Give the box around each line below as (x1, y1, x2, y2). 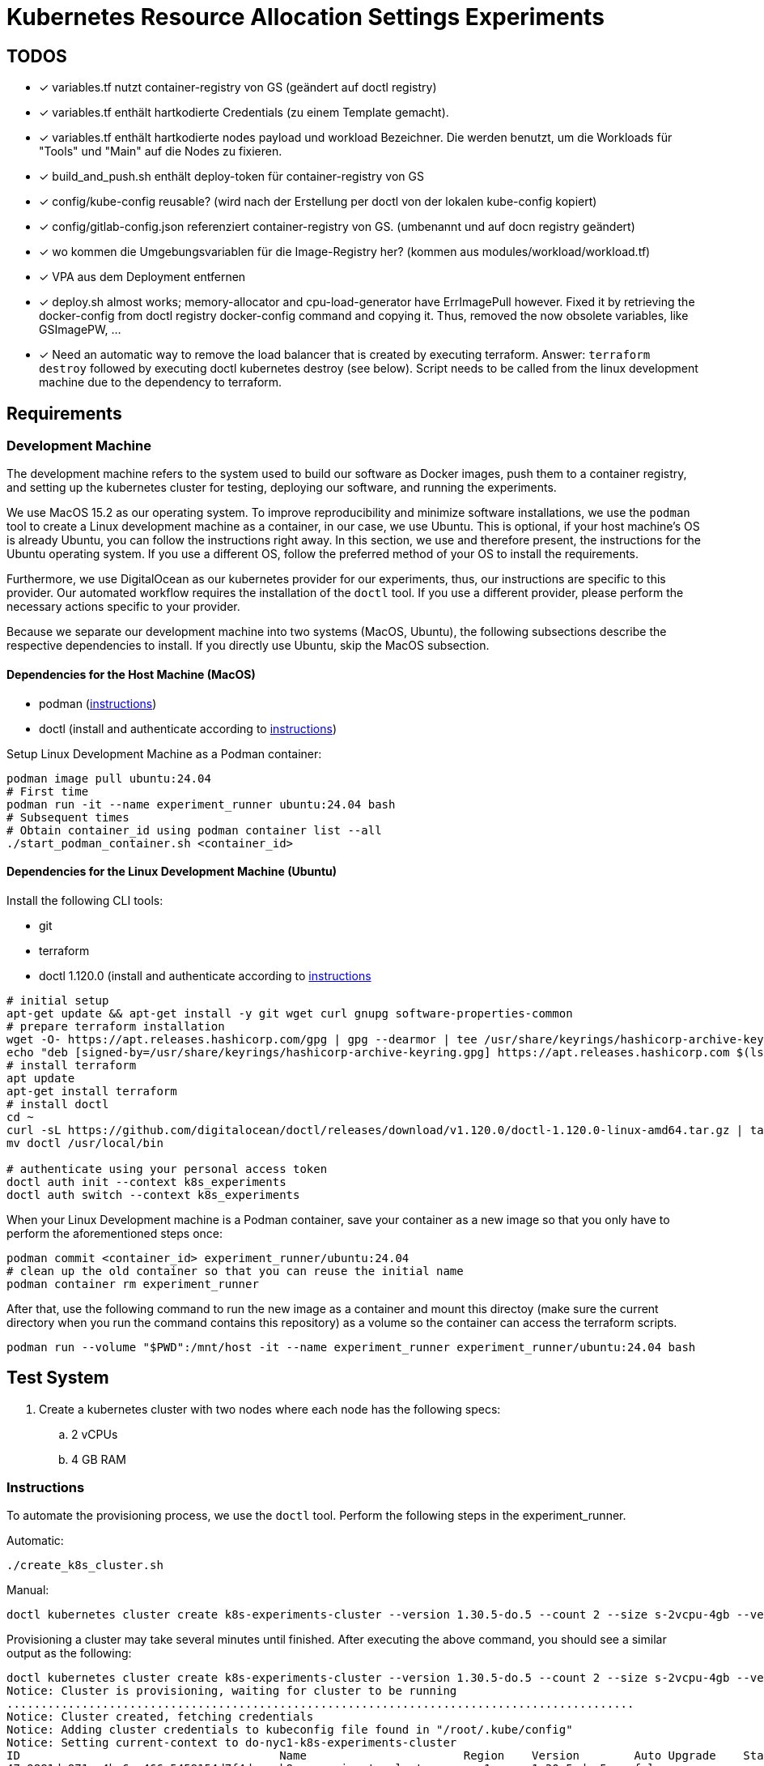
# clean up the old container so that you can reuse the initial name (6, 1264, 464, 1278)
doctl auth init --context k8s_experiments (6, 1175, 286, 1188)
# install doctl (6, 1097, 109, 1111)
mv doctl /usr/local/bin (6, 1136, 163, 1150)
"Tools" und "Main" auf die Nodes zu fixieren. (39, 144, 282, 159)
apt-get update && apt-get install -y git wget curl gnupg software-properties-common (6, 1006, 573, 1020)
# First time (6, 784, 89, 798)
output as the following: (6, 1646, 132, 1661)
